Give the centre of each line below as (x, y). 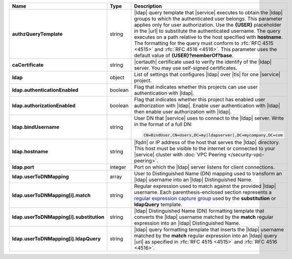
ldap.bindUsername (36, 127)
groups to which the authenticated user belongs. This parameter (208, 19)
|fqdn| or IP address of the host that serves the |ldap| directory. (207, 142)
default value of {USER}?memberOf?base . (184, 55)
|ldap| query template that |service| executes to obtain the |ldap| (208, 12)
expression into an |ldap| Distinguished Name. (187, 223)
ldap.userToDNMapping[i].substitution (58, 217)
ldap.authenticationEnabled (45, 90)
